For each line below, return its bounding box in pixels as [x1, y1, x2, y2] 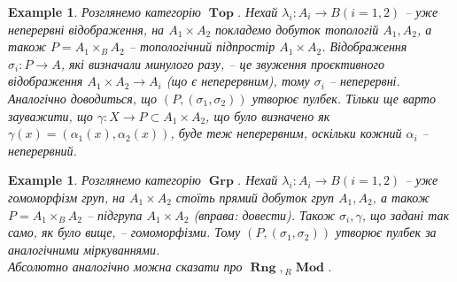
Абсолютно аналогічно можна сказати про [8, 257, 243, 276]
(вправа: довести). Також [193, 205, 336, 224]
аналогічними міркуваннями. [8, 240, 160, 258]
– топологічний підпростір [128, 37, 275, 56]
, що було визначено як [205, 106, 330, 125]
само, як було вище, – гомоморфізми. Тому [8, 223, 241, 241]
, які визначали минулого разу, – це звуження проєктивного [60, 54, 385, 72]
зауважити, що [8, 106, 93, 125]
